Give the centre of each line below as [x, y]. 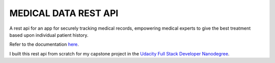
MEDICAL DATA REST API [64, 13]
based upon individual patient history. [49, 35]
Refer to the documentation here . [44, 44]
